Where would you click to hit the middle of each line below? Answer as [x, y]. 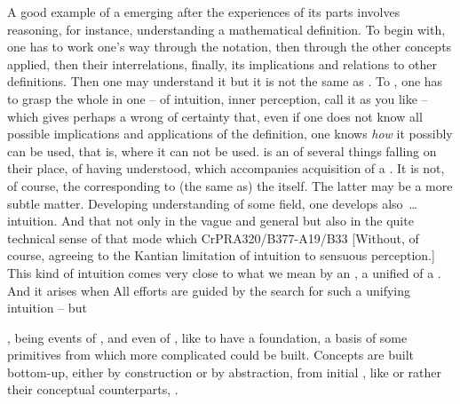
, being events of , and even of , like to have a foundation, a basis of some [207, 337]
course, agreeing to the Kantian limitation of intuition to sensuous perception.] [221, 255]
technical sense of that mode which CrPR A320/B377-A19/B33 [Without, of [213, 238]
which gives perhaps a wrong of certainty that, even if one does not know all [215, 116]
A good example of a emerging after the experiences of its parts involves [204, 12]
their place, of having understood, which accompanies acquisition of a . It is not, [226, 168]
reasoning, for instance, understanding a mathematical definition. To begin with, [226, 29]
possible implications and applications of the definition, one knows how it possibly [230, 134]
